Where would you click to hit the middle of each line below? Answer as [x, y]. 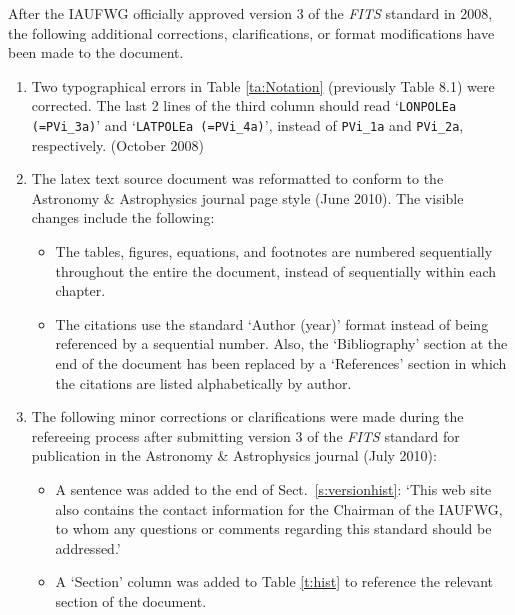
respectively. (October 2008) [117, 144]
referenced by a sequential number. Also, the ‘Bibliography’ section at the [281, 343]
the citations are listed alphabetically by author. [203, 382]
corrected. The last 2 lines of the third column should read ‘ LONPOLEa [244, 105]
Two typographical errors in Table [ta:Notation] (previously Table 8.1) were [263, 85]
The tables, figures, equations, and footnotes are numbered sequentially [274, 251]
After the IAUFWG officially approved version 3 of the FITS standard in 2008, [250, 13]
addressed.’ [88, 547]
